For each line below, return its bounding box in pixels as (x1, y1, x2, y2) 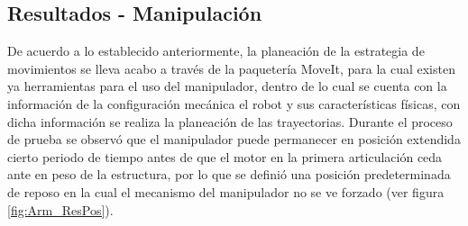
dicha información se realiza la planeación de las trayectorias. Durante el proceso (7, 112, 453, 131)
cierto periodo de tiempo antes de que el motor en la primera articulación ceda (7, 147, 443, 166)
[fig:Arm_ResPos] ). (7, 200, 114, 219)
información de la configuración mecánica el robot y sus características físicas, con (7, 94, 461, 113)
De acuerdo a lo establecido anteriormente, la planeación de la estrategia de (7, 41, 425, 60)
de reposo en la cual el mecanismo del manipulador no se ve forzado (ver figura (7, 182, 445, 201)
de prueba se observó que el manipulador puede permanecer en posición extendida (7, 130, 461, 149)
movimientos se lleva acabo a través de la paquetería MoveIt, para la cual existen (7, 59, 455, 77)
